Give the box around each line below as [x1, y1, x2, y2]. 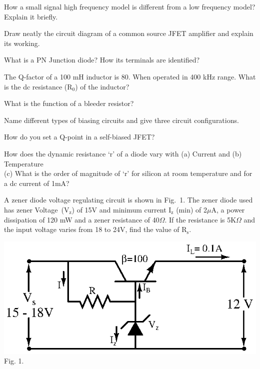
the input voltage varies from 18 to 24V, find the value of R [4, 224, 187, 234]
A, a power [211, 204, 245, 214]
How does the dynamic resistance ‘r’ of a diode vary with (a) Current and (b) [4, 148, 242, 158]
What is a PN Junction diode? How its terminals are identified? [4, 54, 200, 65]
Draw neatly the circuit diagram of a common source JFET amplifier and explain [4, 28, 253, 38]
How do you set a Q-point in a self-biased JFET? [4, 131, 155, 142]
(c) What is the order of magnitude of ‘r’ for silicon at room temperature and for [4, 168, 252, 178]
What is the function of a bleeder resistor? [4, 98, 134, 108]
